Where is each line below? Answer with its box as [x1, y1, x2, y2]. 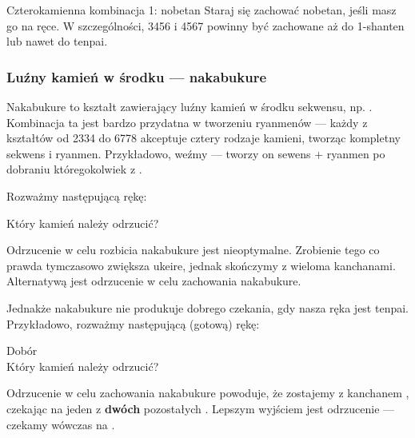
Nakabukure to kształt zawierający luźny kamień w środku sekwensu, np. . [6, 98, 373, 114]
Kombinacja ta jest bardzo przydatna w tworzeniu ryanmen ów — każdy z [6, 113, 368, 130]
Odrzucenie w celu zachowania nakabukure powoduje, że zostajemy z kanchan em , [6, 384, 409, 401]
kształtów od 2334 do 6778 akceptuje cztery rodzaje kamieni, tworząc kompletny [6, 129, 401, 146]
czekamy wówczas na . [6, 416, 115, 432]
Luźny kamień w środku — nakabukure [6, 66, 267, 86]
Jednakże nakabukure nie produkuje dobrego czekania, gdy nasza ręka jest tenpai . [6, 299, 409, 316]
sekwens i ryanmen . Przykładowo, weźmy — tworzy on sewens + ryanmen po [6, 145, 385, 161]
